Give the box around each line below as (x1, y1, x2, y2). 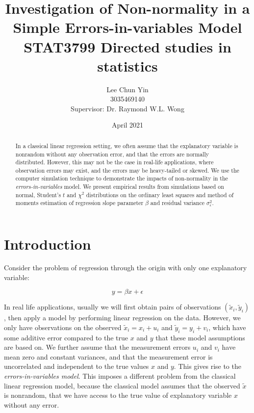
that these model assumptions (155, 332, 245, 342)
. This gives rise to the (174, 361, 241, 371)
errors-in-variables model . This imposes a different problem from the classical (4, 371, 236, 381)
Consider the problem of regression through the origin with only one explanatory (4, 262, 247, 273)
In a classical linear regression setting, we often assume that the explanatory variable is (15, 141, 238, 150)
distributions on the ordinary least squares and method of (86, 190, 234, 199)
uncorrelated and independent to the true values (4, 361, 149, 371)
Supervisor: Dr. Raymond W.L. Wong (71, 103, 184, 113)
